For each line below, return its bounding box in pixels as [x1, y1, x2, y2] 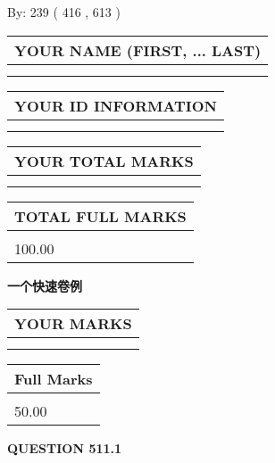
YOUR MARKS [14, 313, 132, 335]
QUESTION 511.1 [7, 439, 122, 458]
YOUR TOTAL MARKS [14, 150, 194, 171]
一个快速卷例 [7, 276, 82, 294]
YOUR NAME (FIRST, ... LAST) [14, 39, 262, 61]
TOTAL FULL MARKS [14, 205, 187, 227]
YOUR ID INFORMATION [14, 95, 217, 116]
